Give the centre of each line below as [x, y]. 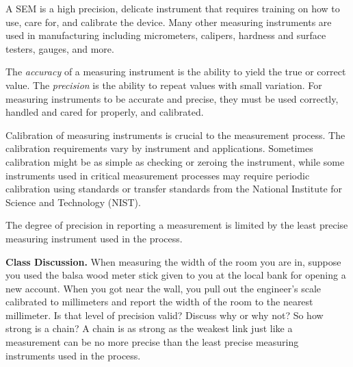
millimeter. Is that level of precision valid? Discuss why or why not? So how [165, 315]
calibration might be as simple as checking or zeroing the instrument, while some [175, 161]
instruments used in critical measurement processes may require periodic [158, 175]
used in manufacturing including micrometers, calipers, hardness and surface [166, 35]
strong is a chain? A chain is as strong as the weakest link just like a [149, 328]
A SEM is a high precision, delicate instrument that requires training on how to [173, 8]
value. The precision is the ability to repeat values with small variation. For [164, 85]
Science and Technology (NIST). [73, 202]
